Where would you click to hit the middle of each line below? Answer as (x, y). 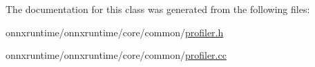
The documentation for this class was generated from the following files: (158, 9)
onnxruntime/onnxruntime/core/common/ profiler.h (115, 32)
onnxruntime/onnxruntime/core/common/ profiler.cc (116, 55)
